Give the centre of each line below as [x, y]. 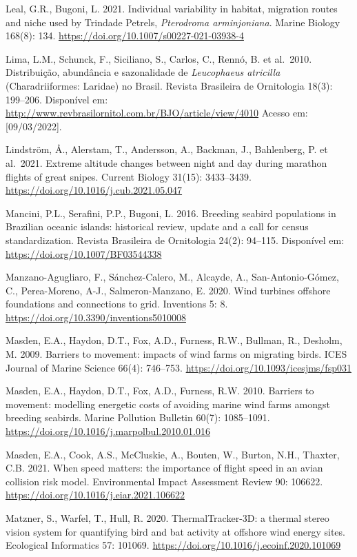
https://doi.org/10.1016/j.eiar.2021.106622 [95, 495]
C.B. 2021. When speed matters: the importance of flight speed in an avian [164, 468]
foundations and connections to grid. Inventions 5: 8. [117, 304]
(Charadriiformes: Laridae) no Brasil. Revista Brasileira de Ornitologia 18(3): [169, 85]
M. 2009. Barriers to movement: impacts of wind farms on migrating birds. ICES [176, 354]
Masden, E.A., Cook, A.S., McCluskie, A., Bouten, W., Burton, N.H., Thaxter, [173, 454]
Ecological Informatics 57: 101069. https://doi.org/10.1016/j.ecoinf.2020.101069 [173, 545]
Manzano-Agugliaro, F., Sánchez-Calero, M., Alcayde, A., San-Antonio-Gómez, [172, 277]
